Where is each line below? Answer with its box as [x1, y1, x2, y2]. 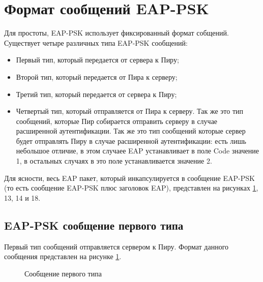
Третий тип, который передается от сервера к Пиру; [16, 88, 177, 99]
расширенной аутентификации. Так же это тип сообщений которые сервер [16, 126, 246, 136]
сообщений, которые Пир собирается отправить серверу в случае [16, 115, 218, 126]
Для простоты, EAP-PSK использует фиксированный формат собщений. [4, 27, 229, 38]
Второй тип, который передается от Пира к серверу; [16, 71, 178, 82]
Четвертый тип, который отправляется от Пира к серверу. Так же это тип [16, 106, 244, 116]
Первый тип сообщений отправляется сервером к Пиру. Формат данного [4, 241, 229, 252]
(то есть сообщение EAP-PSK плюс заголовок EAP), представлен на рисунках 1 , [4, 182, 258, 193]
